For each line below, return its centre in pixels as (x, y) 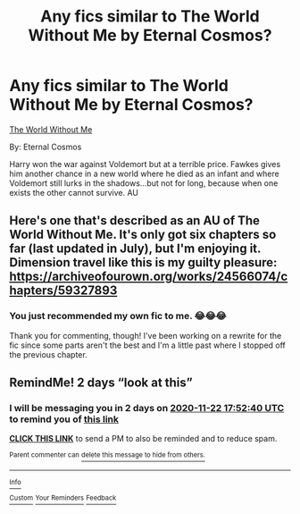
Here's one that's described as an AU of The (135, 221)
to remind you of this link (64, 419)
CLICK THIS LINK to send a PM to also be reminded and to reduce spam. (143, 439)
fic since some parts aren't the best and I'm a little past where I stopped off (147, 345)
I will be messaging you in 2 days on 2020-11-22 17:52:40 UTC (147, 408)
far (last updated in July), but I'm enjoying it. (135, 249)
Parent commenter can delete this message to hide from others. (107, 455)
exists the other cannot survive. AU (74, 192)
